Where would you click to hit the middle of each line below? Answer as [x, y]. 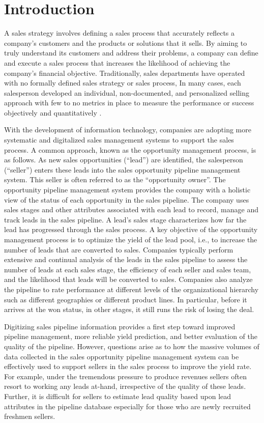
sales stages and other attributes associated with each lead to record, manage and [131, 209]
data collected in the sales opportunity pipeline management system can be [122, 356]
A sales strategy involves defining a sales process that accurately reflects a [120, 33]
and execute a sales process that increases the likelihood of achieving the [117, 62]
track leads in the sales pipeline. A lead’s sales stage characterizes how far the [125, 219]
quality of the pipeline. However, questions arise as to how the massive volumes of [132, 346]
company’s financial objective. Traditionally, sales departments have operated [125, 73]
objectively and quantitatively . [53, 112]
